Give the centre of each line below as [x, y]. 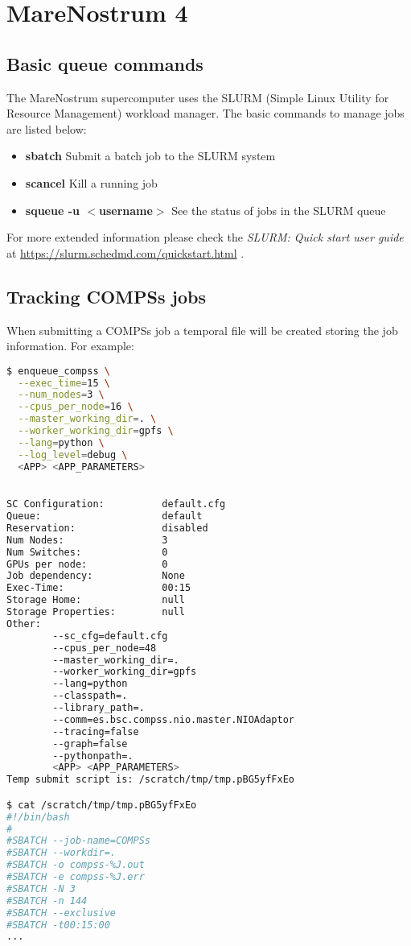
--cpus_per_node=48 [105, 648]
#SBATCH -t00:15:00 [58, 925]
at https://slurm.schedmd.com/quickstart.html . [125, 252]
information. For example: [70, 346]
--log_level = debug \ [73, 454]
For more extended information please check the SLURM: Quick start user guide [205, 237]
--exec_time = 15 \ [64, 383]
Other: [24, 624]
